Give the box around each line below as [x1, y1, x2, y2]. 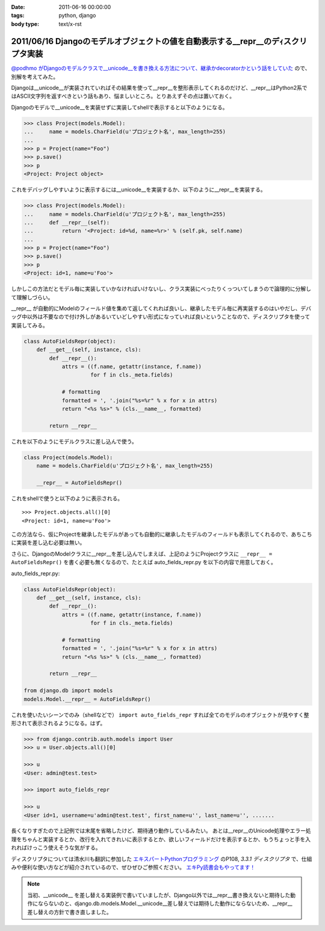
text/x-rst [58, 20, 82, 27]
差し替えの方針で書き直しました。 [27, 908, 112, 915]
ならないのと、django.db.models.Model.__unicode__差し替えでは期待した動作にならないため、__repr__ [37, 900, 292, 907]
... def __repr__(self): [23, 219, 110, 226]
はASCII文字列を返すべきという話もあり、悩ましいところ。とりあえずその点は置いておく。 [11, 92, 235, 100]
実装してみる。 [11, 322, 48, 329]
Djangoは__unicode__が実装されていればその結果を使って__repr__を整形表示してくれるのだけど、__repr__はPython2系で [11, 84, 308, 92]
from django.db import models [23, 687, 113, 694]
